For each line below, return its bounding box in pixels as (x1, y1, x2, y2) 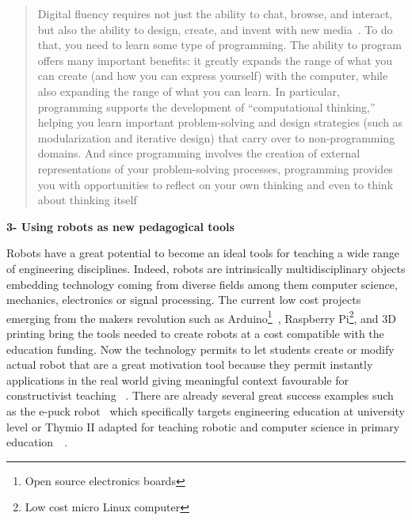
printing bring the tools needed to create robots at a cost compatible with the (6, 325, 384, 341)
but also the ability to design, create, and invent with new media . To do (37, 21, 393, 37)
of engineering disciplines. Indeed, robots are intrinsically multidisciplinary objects (6, 260, 406, 276)
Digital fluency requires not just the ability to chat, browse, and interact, (37, 6, 393, 21)
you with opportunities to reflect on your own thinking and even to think (37, 176, 394, 192)
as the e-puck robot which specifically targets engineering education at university (6, 402, 405, 419)
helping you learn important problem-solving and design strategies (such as (37, 114, 403, 131)
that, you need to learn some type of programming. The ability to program (37, 36, 402, 53)
